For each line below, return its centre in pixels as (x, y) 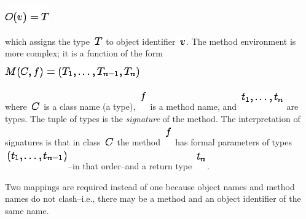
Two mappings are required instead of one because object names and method (150, 186)
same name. (27, 210)
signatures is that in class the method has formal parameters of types (148, 141)
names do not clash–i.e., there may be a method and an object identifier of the (153, 198)
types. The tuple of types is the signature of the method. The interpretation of (153, 118)
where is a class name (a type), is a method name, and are (152, 106)
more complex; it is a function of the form (84, 53)
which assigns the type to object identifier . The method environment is (151, 41)
